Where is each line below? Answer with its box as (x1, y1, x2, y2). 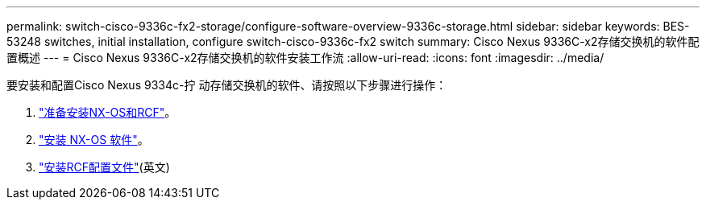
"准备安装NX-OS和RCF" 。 (39, 105, 176, 119)
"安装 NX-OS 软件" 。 (39, 133, 149, 146)
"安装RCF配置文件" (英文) (39, 160, 170, 174)
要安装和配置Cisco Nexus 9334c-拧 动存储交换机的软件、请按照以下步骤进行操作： (6, 78, 447, 92)
